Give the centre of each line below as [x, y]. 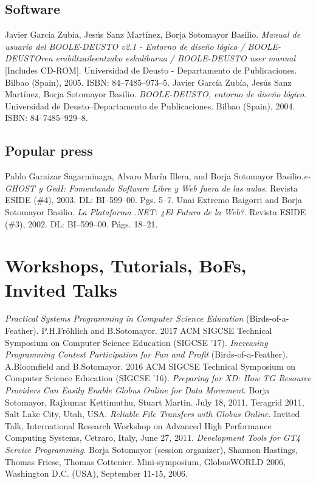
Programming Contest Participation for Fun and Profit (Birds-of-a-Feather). [146, 354]
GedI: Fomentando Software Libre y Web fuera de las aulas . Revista [172, 188]
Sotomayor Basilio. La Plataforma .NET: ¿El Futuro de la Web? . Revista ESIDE [156, 211]
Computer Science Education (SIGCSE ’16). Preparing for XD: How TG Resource [158, 378]
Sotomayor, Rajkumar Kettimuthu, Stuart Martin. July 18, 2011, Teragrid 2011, [155, 402]
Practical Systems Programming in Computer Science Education [124, 318]
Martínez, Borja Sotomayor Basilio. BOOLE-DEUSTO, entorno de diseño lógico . [156, 94]
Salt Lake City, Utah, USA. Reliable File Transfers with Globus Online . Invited [153, 414]
